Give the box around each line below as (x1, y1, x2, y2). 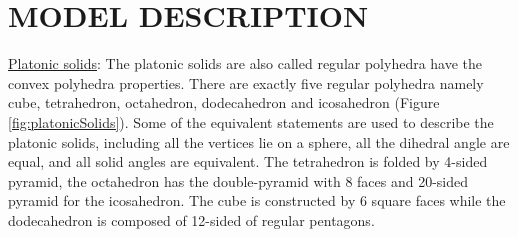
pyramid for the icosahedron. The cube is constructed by (8, 190, 356, 211)
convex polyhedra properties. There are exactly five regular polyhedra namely (8, 72, 484, 93)
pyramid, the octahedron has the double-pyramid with (8, 170, 341, 191)
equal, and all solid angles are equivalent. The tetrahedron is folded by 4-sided (8, 151, 488, 172)
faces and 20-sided (357, 170, 469, 191)
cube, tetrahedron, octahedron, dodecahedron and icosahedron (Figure (8, 92, 440, 113)
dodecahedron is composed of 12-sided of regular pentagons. (8, 209, 375, 230)
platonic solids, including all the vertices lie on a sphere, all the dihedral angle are (8, 131, 510, 152)
